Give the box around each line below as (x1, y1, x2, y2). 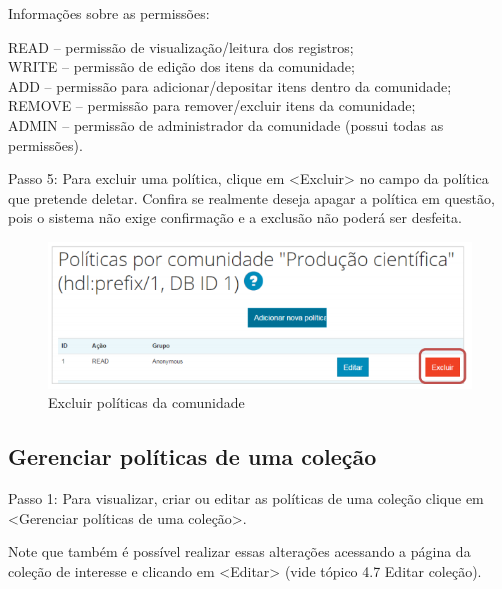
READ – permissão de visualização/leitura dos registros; (8, 36, 354, 57)
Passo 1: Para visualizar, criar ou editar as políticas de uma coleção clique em (8, 488, 484, 509)
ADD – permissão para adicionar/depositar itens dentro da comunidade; (8, 75, 452, 96)
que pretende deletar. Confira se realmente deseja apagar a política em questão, (8, 187, 495, 208)
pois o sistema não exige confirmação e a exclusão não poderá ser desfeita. (8, 207, 462, 228)
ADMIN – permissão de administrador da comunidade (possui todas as (8, 114, 444, 135)
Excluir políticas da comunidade (48, 392, 245, 413)
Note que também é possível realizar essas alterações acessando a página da (8, 541, 471, 562)
